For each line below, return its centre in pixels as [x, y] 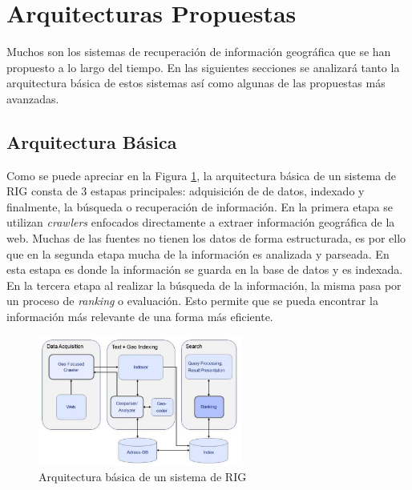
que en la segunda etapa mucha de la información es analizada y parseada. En [198, 253]
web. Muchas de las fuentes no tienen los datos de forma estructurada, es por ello [206, 238]
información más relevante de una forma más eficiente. [140, 317]
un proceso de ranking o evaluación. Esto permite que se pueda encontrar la [192, 301]
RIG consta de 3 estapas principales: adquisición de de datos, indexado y [186, 191]
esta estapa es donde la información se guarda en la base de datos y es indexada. [205, 269]
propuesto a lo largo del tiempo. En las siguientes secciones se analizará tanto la [203, 67]
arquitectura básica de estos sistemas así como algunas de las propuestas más [196, 83]
